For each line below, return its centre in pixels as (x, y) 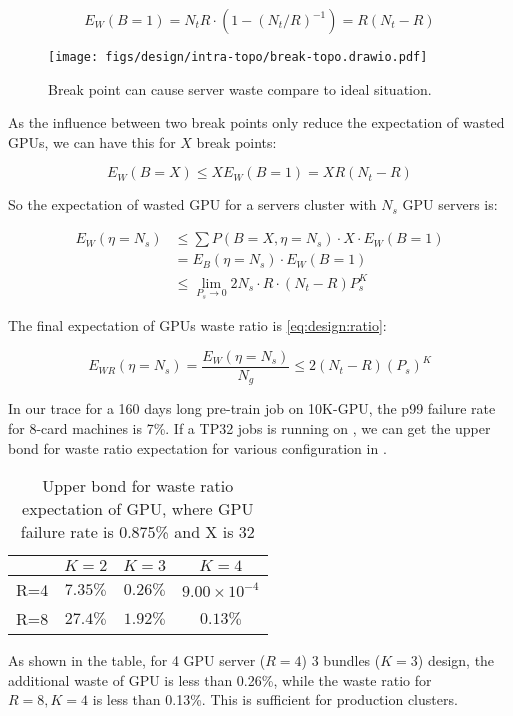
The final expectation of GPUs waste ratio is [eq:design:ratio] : (197, 325)
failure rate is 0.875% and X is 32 (137, 532)
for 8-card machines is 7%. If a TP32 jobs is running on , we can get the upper (249, 427)
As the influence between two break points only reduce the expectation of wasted (256, 122)
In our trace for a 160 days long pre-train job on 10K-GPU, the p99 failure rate (252, 408)
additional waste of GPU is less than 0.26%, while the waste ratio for (220, 679)
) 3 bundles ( (341, 660)
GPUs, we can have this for (92, 141)
